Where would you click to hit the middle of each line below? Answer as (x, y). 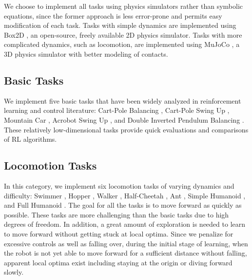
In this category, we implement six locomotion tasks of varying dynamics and (119, 185)
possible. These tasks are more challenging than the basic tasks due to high (116, 214)
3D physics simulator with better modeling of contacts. (86, 54)
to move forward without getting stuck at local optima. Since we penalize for (119, 233)
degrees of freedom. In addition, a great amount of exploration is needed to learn (125, 224)
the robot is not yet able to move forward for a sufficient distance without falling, (126, 253)
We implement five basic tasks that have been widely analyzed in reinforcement (123, 100)
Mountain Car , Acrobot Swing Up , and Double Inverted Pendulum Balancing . (124, 119)
